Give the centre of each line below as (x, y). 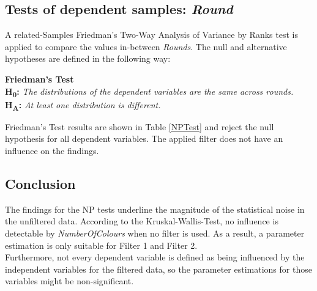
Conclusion (40, 183)
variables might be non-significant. (69, 281)
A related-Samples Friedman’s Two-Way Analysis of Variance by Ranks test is (151, 35)
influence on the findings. (52, 151)
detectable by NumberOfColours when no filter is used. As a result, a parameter (155, 233)
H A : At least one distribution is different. (83, 105)
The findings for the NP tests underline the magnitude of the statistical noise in (155, 209)
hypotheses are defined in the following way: (88, 58)
